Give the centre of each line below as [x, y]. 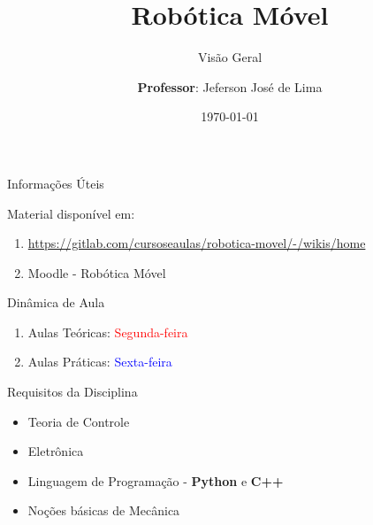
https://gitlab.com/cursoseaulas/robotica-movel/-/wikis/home [197, 243]
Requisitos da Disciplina [72, 392]
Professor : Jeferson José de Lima [230, 86]
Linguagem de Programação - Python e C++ [156, 480]
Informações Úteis [56, 183]
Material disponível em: [71, 213]
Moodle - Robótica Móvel [97, 272]
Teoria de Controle [79, 421]
